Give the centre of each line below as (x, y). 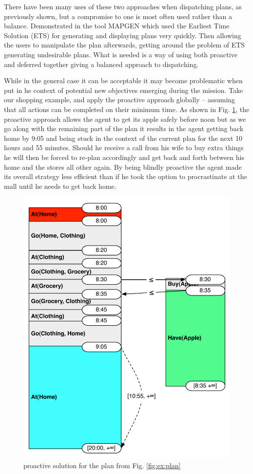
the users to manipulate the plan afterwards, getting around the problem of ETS (125, 45)
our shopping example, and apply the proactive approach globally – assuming (120, 100)
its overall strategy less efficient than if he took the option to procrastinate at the (126, 176)
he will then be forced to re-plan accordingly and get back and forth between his (124, 157)
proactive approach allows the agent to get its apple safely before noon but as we (125, 119)
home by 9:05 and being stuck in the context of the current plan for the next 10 (123, 138)
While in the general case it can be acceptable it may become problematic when (123, 80)
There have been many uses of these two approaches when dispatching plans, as (123, 6)
